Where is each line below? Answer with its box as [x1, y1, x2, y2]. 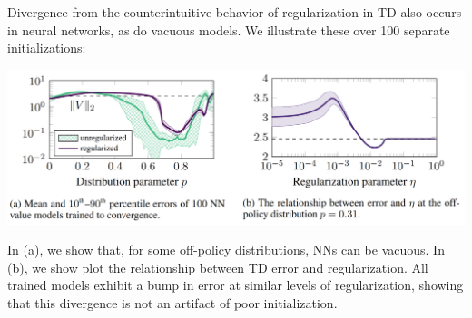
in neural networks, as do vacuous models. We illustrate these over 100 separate [7, 20, 450, 39]
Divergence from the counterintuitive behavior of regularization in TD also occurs [7, 3, 462, 21]
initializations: [7, 38, 86, 57]
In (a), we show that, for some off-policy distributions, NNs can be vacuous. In [7, 240, 445, 259]
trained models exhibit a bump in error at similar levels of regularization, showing [7, 275, 464, 294]
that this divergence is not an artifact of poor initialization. [7, 293, 338, 312]
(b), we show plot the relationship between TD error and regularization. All [7, 257, 428, 276]
